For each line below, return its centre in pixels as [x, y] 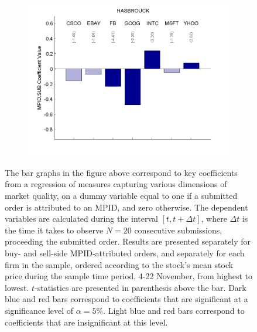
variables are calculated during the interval [81, 218]
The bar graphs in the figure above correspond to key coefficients [121, 172]
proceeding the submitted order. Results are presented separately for [128, 241]
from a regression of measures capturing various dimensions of [116, 184]
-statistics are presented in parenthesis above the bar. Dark [141, 287]
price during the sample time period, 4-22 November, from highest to [129, 276]
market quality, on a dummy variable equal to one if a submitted [121, 196]
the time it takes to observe [54, 230]
